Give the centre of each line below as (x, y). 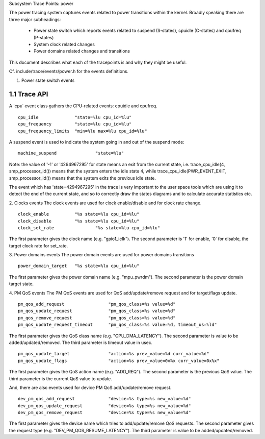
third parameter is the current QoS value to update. (61, 378)
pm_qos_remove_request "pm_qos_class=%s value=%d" (97, 318)
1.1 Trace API (29, 94)
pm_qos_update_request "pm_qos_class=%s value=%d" (97, 311)
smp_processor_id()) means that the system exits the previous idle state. (82, 178)
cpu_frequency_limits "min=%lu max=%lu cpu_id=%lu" (82, 131)
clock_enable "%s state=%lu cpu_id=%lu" (79, 214)
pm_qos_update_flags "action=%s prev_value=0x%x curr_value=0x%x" (119, 361)
